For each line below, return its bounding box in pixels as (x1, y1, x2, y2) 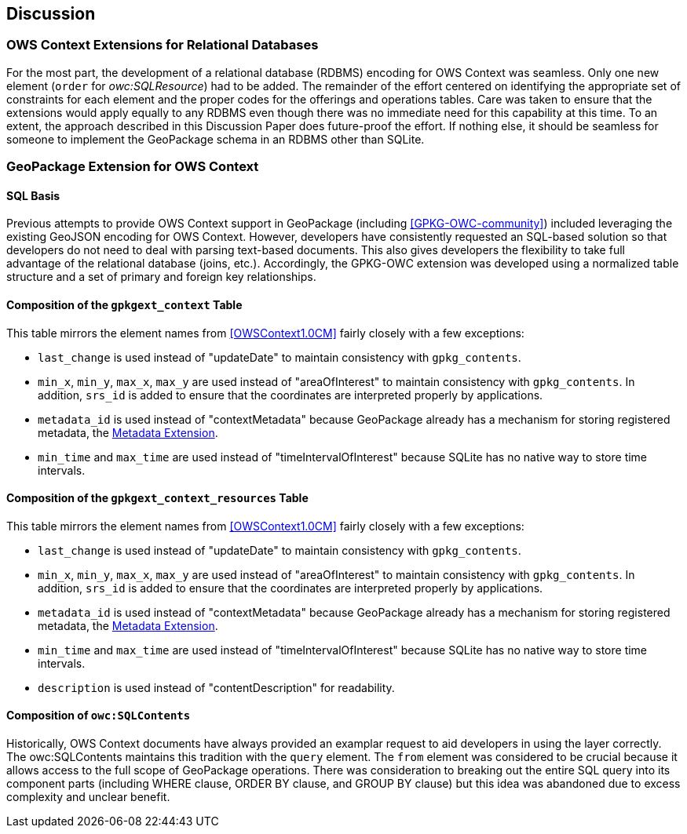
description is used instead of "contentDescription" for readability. (38, 680, 395, 694)
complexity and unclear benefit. (6, 790, 170, 804)
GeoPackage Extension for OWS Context (6, 158, 259, 175)
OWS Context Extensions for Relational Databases (6, 37, 319, 53)
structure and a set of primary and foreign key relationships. (6, 270, 316, 284)
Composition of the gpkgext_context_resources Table (6, 491, 309, 505)
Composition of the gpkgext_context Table (6, 298, 243, 311)
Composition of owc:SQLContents (6, 708, 191, 723)
